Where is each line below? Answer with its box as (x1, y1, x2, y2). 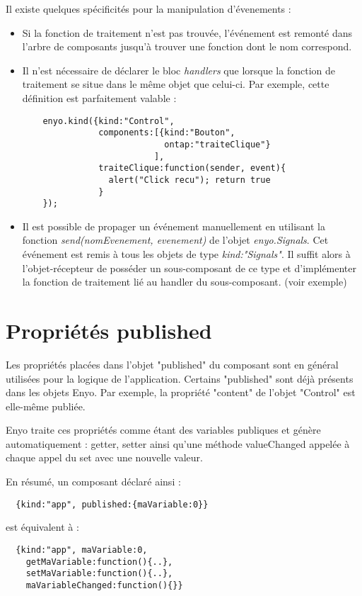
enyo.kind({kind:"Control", (42, 116, 175, 126)
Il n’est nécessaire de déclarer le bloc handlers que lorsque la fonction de (22, 62, 335, 77)
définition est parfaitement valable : (22, 90, 177, 105)
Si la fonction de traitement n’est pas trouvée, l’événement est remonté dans (22, 25, 353, 40)
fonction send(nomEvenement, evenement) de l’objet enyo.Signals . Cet (22, 232, 329, 247)
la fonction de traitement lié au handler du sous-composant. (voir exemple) (22, 274, 347, 289)
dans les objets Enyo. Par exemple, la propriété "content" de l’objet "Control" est (6, 385, 356, 400)
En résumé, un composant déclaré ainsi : (6, 474, 181, 489)
